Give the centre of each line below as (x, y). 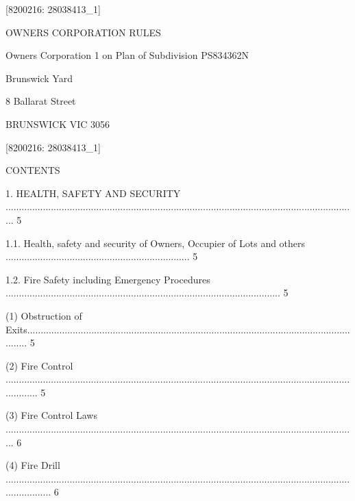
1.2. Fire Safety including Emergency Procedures (108, 279)
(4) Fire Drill (33, 465)
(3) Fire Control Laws (51, 415)
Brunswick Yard (39, 78)
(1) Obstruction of (44, 315)
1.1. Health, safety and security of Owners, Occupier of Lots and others (156, 243)
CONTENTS (33, 170)
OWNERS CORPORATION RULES (83, 32)
